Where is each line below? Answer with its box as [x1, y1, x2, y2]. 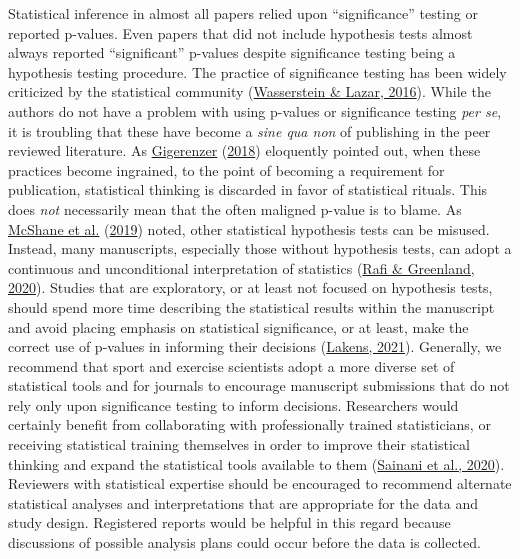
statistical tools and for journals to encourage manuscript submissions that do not [8, 375, 510, 396]
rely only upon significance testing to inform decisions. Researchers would [8, 394, 459, 415]
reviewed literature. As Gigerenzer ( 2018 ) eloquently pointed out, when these [8, 140, 481, 161]
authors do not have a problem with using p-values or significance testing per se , [8, 100, 502, 121]
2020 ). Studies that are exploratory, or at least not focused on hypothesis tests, [8, 277, 493, 298]
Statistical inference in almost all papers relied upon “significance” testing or [8, 3, 478, 23]
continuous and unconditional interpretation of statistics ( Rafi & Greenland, [8, 257, 475, 278]
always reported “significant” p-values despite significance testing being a [8, 42, 456, 63]
